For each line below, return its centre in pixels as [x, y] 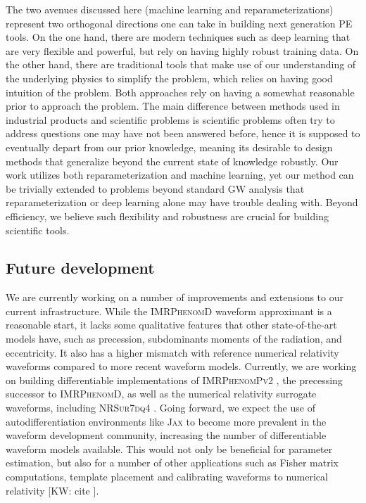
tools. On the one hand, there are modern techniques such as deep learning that [178, 37]
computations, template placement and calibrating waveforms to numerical [167, 477]
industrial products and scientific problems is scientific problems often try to [170, 119]
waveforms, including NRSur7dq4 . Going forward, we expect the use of [160, 408]
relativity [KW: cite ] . [52, 490]
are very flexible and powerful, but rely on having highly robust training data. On [182, 50]
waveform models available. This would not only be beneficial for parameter [169, 448]
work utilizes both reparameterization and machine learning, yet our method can [180, 175]
